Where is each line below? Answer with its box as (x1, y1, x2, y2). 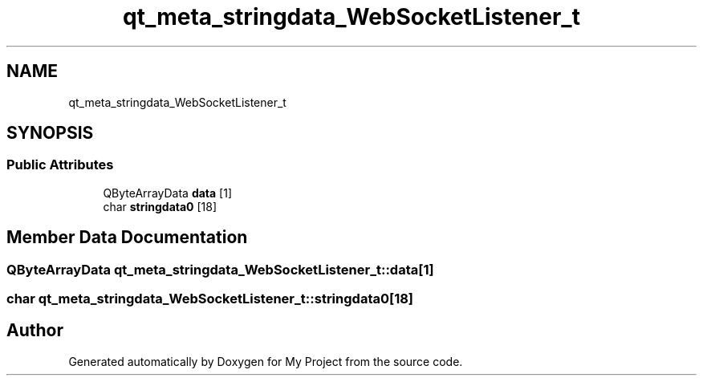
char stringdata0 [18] (103, 199, 217, 213)
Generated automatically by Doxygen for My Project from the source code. (68, 354, 463, 368)
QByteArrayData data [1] (103, 185, 233, 200)
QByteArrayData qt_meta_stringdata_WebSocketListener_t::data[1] (6, 261, 434, 278)
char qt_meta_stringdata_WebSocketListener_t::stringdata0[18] (6, 291, 414, 307)
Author (6, 320, 63, 341)
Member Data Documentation (6, 227, 248, 248)
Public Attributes (6, 156, 114, 173)
